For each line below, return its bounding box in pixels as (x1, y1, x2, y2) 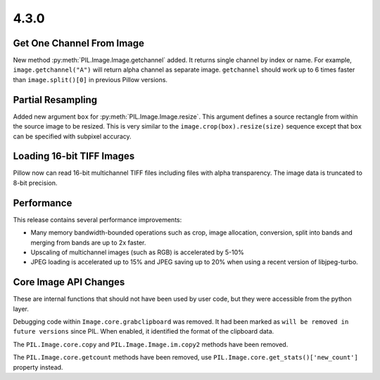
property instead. (13, 362, 63, 372)
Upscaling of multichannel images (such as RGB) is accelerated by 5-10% (30, 248, 244, 256)
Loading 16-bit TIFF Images (13, 150, 135, 162)
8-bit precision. (13, 178, 58, 187)
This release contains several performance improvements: (13, 215, 182, 224)
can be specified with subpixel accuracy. (13, 132, 132, 140)
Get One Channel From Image (13, 37, 144, 49)
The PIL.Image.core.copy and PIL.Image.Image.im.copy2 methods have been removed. (13, 340, 289, 348)
